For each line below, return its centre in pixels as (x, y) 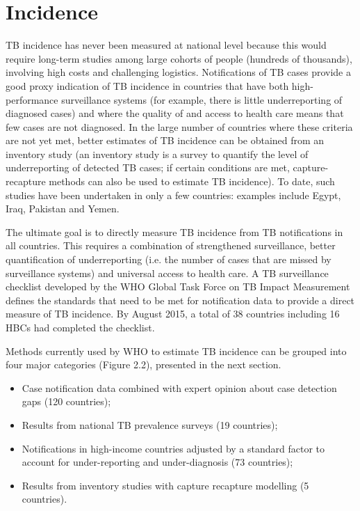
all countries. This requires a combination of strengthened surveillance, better (171, 245)
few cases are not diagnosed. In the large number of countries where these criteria (179, 126)
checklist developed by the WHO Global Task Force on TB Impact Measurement (178, 286)
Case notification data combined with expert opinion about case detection (179, 387)
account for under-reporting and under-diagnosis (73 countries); (157, 462)
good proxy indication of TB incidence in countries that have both (147, 85)
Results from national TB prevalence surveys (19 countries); (150, 424)
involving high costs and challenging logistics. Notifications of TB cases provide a (178, 72)
